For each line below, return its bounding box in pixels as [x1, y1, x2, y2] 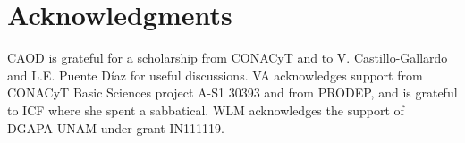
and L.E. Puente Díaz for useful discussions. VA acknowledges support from [7, 65, 423, 84]
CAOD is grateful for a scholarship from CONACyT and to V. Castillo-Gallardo [7, 48, 448, 67]
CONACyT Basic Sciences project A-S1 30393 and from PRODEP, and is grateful [7, 83, 458, 102]
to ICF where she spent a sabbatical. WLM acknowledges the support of [7, 100, 404, 119]
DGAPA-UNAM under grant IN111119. [7, 118, 224, 137]
